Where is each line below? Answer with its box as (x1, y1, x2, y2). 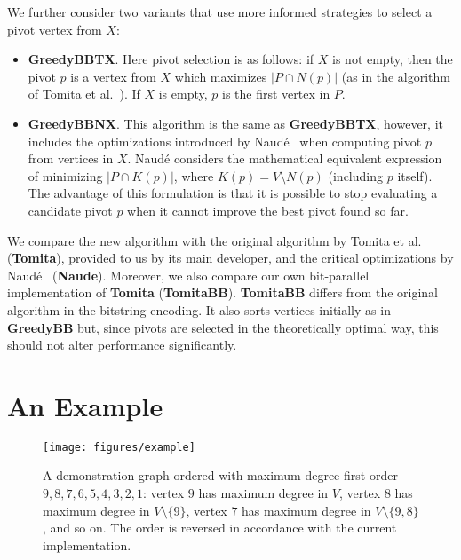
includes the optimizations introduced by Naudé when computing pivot (28, 131, 422, 150)
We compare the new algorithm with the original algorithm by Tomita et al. (7, 231, 422, 249)
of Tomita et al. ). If (28, 84, 140, 103)
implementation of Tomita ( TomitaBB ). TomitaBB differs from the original (7, 283, 438, 302)
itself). (397, 166, 433, 185)
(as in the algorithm (341, 67, 450, 85)
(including (328, 166, 384, 185)
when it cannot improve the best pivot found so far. (127, 201, 409, 219)
